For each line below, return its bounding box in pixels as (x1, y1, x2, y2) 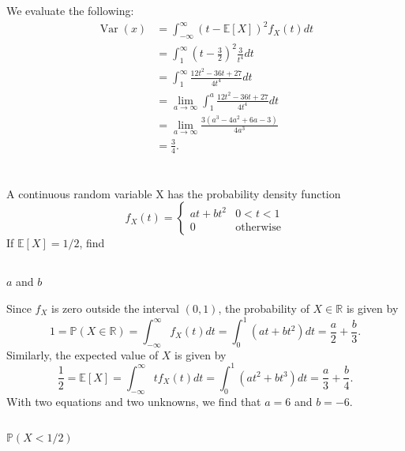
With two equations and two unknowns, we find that (6, 393, 261, 409)
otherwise (235, 221, 281, 233)
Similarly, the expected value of (6, 346, 159, 363)
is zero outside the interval (51, 299, 179, 316)
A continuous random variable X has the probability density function (6, 185, 341, 201)
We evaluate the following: (6, 2, 134, 18)
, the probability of (218, 299, 309, 316)
